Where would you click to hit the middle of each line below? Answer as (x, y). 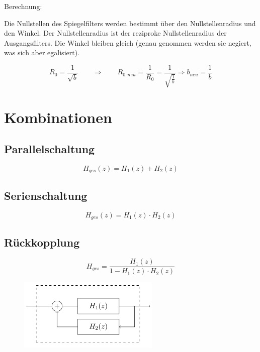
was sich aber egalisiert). (42, 52)
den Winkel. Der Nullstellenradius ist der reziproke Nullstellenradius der (115, 33)
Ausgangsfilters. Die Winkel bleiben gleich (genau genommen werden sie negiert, (128, 42)
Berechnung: (23, 6)
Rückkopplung (42, 242)
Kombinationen (58, 117)
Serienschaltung (46, 195)
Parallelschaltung (50, 149)
